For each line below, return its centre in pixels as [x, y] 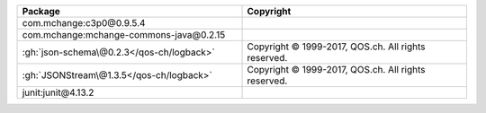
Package [41, 11]
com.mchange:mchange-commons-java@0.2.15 [124, 35]
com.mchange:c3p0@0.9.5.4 [84, 23]
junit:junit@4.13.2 [58, 92]
